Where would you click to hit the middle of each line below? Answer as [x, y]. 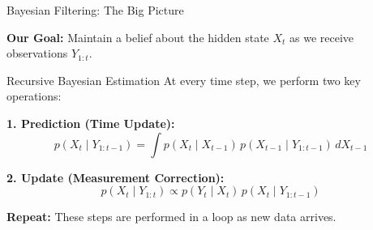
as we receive [322, 37]
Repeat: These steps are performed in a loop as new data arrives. [171, 217]
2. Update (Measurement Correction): [116, 177]
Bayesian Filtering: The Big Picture [95, 10]
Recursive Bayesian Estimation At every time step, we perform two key [184, 80]
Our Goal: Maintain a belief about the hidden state [138, 37]
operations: [34, 96]
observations [37, 53]
